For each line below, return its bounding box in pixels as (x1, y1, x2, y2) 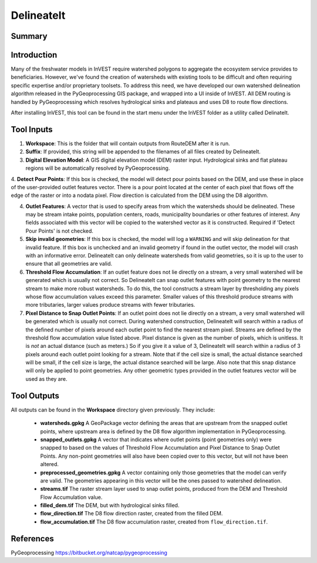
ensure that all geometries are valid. (25, 260, 113, 267)
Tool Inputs (11, 124, 53, 135)
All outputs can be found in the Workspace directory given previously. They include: (11, 406, 215, 413)
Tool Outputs (11, 391, 60, 401)
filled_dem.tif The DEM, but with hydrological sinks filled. (40, 502, 180, 509)
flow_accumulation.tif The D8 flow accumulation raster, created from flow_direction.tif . (40, 518, 268, 525)
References (11, 534, 54, 544)
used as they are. (25, 375, 68, 382)
